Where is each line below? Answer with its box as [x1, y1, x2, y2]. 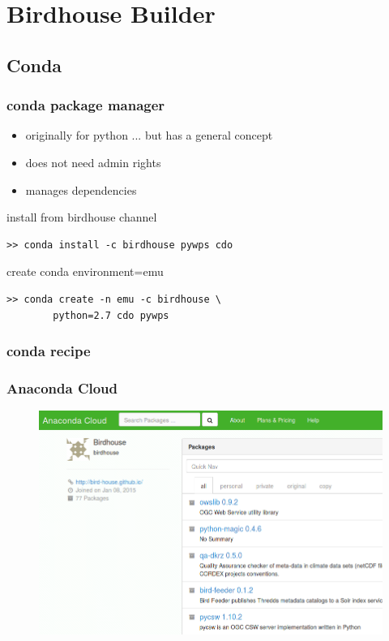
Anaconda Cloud [6, 377, 118, 398]
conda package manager [6, 95, 165, 115]
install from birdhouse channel [6, 209, 157, 226]
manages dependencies [25, 181, 137, 198]
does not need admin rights [25, 153, 161, 170]
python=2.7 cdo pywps [53, 309, 169, 321]
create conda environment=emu [6, 263, 164, 280]
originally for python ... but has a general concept [25, 127, 273, 144]
